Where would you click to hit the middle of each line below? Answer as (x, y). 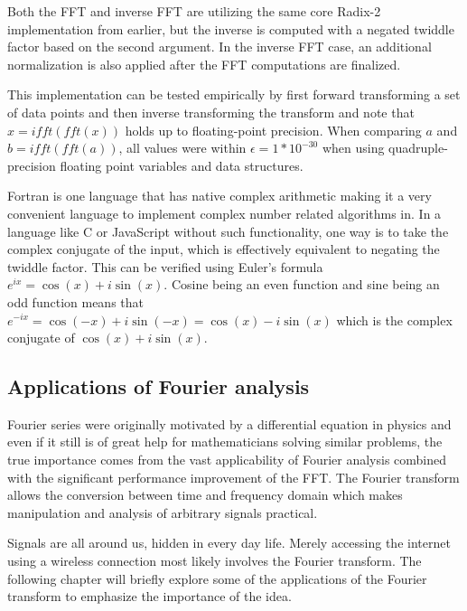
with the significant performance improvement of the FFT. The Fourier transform (233, 477)
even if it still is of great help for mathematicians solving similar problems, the (225, 442)
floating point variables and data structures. (182, 165)
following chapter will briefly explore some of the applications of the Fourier (217, 578)
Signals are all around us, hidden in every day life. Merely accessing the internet (229, 543)
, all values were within (182, 148)
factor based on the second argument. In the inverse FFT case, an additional (219, 47)
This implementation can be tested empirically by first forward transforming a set (234, 94)
